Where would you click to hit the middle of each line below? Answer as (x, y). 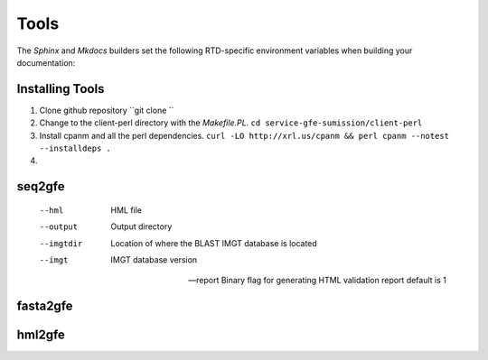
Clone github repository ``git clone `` (107, 110)
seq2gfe (41, 186)
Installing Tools (61, 89)
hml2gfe (41, 335)
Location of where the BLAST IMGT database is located (214, 243)
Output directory (141, 226)
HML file (127, 210)
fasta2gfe (45, 306)
